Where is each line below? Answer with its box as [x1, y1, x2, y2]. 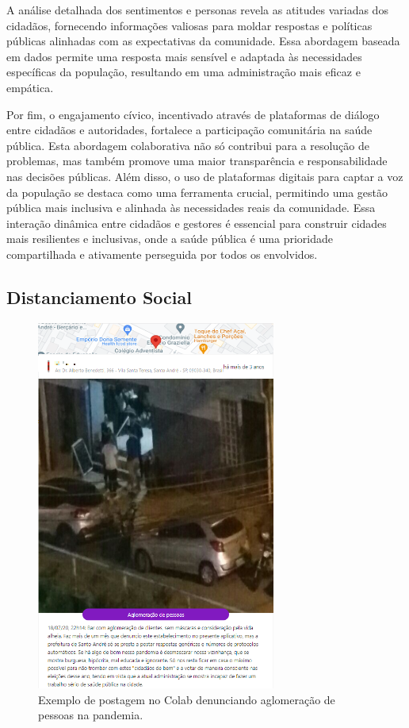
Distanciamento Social [6, 284, 192, 309]
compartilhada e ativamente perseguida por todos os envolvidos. [6, 245, 318, 262]
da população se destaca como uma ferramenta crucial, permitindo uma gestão [6, 183, 388, 200]
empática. [6, 79, 54, 95]
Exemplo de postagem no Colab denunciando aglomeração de [38, 691, 335, 707]
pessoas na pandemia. [38, 707, 143, 723]
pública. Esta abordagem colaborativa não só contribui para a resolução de [6, 137, 369, 153]
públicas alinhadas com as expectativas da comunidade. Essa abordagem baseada [6, 33, 400, 49]
